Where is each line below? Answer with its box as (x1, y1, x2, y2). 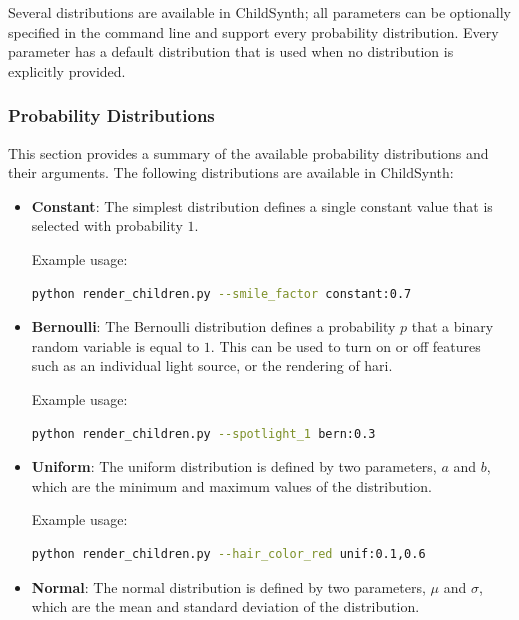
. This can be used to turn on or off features (210, 335, 481, 356)
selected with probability (31, 215, 183, 236)
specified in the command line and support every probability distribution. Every (8, 21, 499, 42)
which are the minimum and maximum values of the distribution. (31, 475, 432, 496)
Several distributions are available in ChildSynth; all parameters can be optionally (8, 2, 511, 22)
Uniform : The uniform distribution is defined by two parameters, (31, 456, 437, 477)
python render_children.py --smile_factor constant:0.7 (31, 286, 412, 301)
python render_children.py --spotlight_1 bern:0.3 (31, 426, 376, 441)
